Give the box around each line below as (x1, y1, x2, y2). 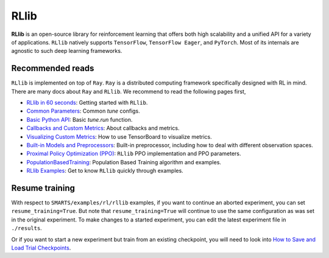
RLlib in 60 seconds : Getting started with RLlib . (26, 99, 148, 106)
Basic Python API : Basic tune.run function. (26, 116, 133, 123)
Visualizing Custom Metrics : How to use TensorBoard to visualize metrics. (26, 133, 213, 140)
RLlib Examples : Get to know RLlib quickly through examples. (26, 167, 184, 175)
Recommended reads (11, 63, 94, 74)
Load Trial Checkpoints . (11, 244, 71, 251)
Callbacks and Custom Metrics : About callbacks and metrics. (26, 125, 180, 132)
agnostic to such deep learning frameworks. (11, 47, 122, 55)
